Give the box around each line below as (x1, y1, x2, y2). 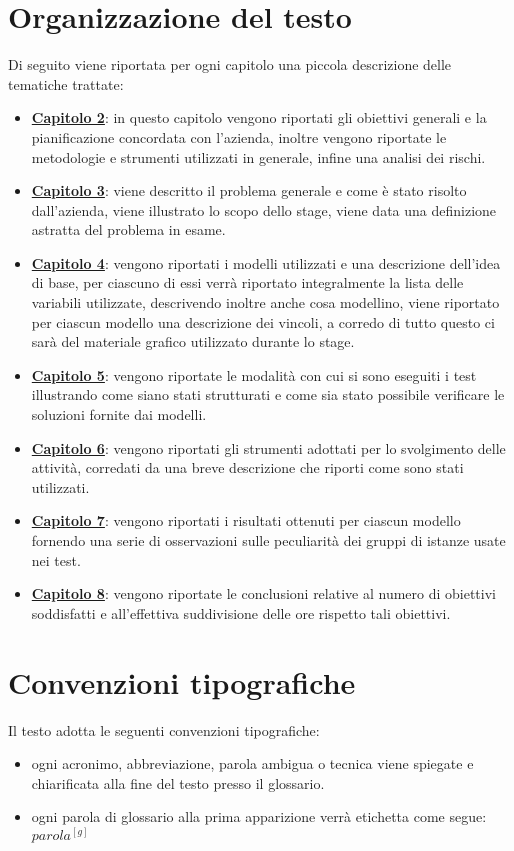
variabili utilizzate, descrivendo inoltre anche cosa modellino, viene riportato (31, 292, 500, 313)
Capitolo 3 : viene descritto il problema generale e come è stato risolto (31, 180, 467, 201)
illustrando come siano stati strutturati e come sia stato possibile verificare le (31, 384, 505, 405)
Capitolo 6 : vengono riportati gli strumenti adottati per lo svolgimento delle (31, 437, 506, 458)
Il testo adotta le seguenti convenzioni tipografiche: (8, 719, 320, 740)
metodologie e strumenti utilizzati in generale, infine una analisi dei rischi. (31, 146, 486, 167)
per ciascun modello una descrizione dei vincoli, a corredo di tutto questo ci (31, 311, 495, 332)
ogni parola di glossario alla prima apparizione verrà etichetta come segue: (31, 806, 487, 827)
